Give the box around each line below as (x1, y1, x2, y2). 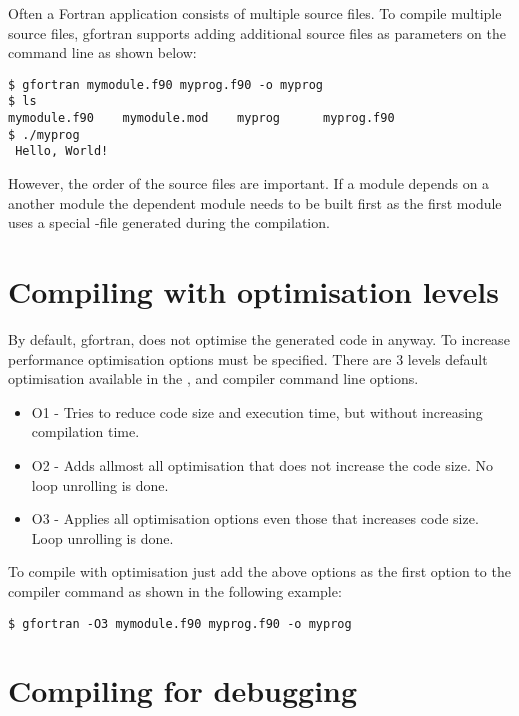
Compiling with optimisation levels (8, 271, 499, 312)
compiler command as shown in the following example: (8, 580, 342, 601)
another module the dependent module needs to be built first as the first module (8, 192, 502, 213)
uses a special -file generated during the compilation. (8, 212, 330, 233)
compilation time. (31, 421, 140, 442)
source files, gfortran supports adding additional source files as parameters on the (8, 22, 506, 43)
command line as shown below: (8, 42, 197, 63)
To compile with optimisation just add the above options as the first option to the (8, 561, 511, 582)
